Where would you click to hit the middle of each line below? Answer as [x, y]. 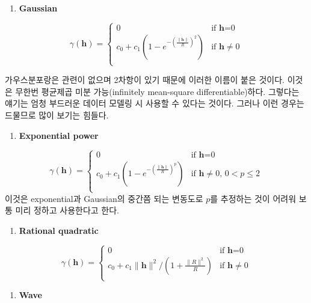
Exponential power [59, 135]
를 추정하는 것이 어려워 [253, 198]
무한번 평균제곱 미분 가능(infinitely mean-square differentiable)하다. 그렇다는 [157, 91]
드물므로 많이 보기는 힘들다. [57, 115]
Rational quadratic [59, 230]
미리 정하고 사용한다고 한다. [67, 210]
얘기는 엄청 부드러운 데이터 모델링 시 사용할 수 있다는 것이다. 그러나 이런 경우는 [155, 103]
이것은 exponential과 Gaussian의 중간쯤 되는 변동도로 [104, 198]
